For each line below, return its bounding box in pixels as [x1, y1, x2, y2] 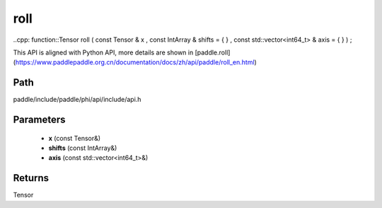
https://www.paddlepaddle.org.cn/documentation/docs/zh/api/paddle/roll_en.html [15, 58, 255, 67]
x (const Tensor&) [48, 134, 101, 142]
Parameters [13, 114, 66, 126]
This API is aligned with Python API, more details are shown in [13, 48, 194, 57]
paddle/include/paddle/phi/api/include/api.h [13, 96, 141, 104]
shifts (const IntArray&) [48, 144, 117, 152]
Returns [13, 172, 50, 184]
